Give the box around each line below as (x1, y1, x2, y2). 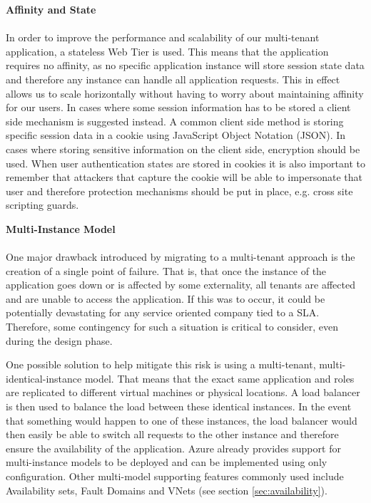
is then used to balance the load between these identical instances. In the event (6, 399, 352, 414)
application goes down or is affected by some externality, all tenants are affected (6, 277, 355, 292)
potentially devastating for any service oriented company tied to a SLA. (6, 305, 320, 320)
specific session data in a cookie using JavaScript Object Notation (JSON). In (6, 128, 346, 142)
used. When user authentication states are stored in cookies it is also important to (6, 155, 365, 170)
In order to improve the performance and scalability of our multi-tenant (6, 30, 320, 45)
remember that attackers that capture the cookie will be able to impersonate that (6, 170, 363, 185)
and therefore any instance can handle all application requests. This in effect (6, 71, 340, 86)
